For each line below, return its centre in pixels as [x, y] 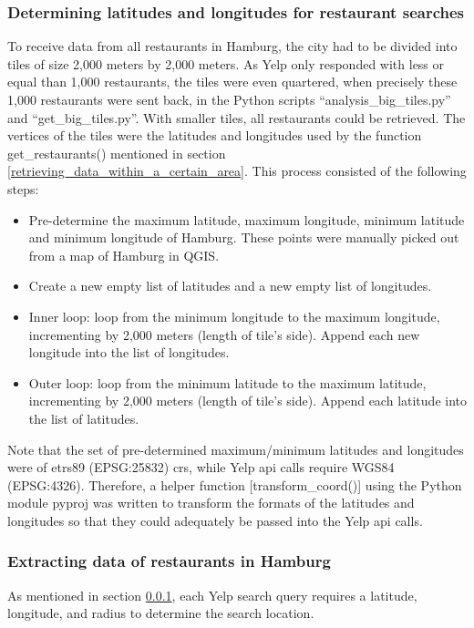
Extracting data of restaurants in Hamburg [169, 561]
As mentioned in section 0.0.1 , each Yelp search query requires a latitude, [212, 595]
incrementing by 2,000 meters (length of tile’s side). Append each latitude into [247, 401]
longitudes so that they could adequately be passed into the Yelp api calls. [215, 520]
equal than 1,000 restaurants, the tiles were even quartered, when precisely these [232, 82]
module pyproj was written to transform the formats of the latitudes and [211, 503]
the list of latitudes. [84, 418]
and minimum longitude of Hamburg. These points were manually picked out [244, 237]
